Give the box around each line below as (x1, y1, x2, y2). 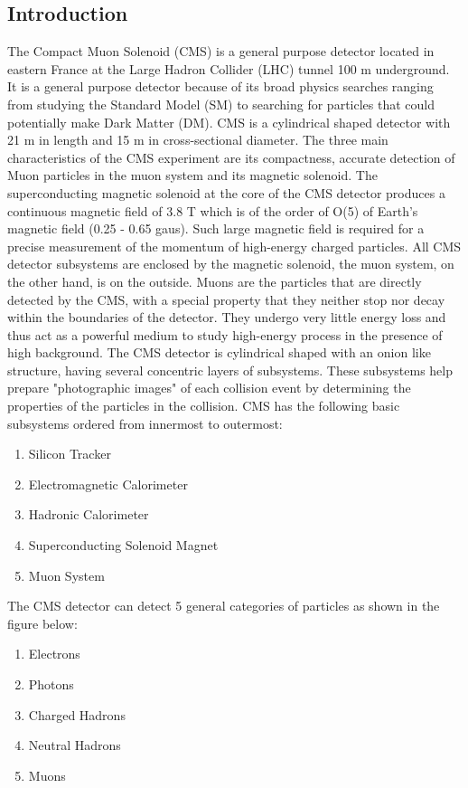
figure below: (7, 613, 78, 632)
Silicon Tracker (28, 444, 111, 463)
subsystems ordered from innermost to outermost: (7, 413, 283, 432)
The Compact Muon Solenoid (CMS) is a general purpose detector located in (7, 42, 435, 61)
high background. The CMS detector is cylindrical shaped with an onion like (7, 343, 431, 362)
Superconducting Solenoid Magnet (28, 536, 219, 555)
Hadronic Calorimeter (28, 505, 149, 524)
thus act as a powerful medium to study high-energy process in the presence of (7, 325, 443, 344)
